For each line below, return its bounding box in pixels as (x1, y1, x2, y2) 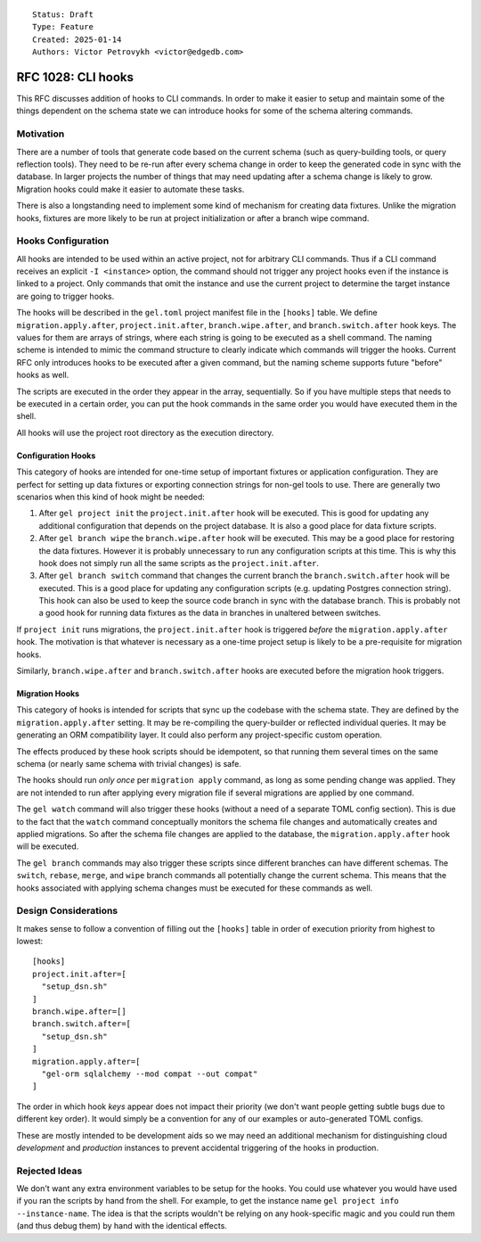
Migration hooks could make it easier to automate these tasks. (16, 184, 245, 194)
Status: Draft (32, 10, 94, 20)
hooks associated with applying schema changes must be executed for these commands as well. (16, 883, 373, 893)
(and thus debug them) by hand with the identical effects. (16, 1221, 227, 1231)
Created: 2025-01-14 (32, 34, 122, 45)
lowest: (16, 936, 44, 947)
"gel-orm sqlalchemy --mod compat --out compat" (41, 1068, 258, 1079)
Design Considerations (16, 905, 118, 917)
